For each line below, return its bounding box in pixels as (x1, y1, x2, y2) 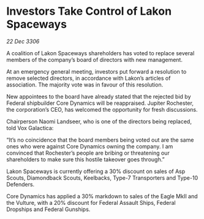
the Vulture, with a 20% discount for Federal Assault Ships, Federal (6, 199, 176, 206)
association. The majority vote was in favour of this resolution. (6, 81, 164, 88)
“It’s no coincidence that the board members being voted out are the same (6, 136, 194, 144)
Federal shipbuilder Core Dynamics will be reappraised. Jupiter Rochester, (6, 99, 194, 107)
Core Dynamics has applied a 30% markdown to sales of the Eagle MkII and (6, 192, 198, 200)
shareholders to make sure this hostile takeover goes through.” (6, 155, 165, 163)
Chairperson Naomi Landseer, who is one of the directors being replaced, (6, 118, 192, 125)
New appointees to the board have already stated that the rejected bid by (6, 93, 191, 100)
